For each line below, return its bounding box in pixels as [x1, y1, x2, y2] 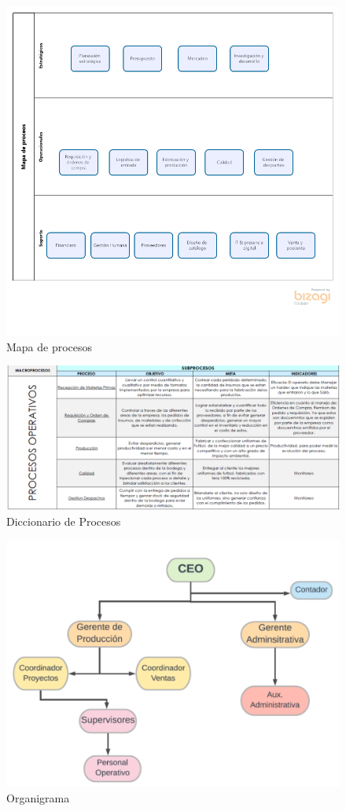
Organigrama [6, 790, 70, 806]
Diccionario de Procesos [6, 512, 121, 529]
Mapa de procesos [6, 338, 93, 354]
